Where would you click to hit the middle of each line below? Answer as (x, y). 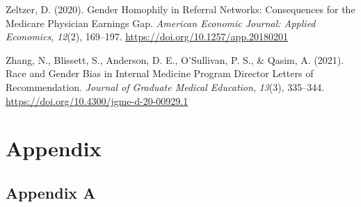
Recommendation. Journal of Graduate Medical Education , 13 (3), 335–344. (165, 86)
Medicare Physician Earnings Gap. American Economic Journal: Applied (161, 23)
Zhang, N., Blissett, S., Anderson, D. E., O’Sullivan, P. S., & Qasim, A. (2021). (175, 59)
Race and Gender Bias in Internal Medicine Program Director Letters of (160, 73)
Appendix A (51, 192)
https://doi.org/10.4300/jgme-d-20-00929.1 (97, 100)
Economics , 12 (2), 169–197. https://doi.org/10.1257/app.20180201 (147, 36)
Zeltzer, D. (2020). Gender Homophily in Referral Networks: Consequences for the (180, 9)
